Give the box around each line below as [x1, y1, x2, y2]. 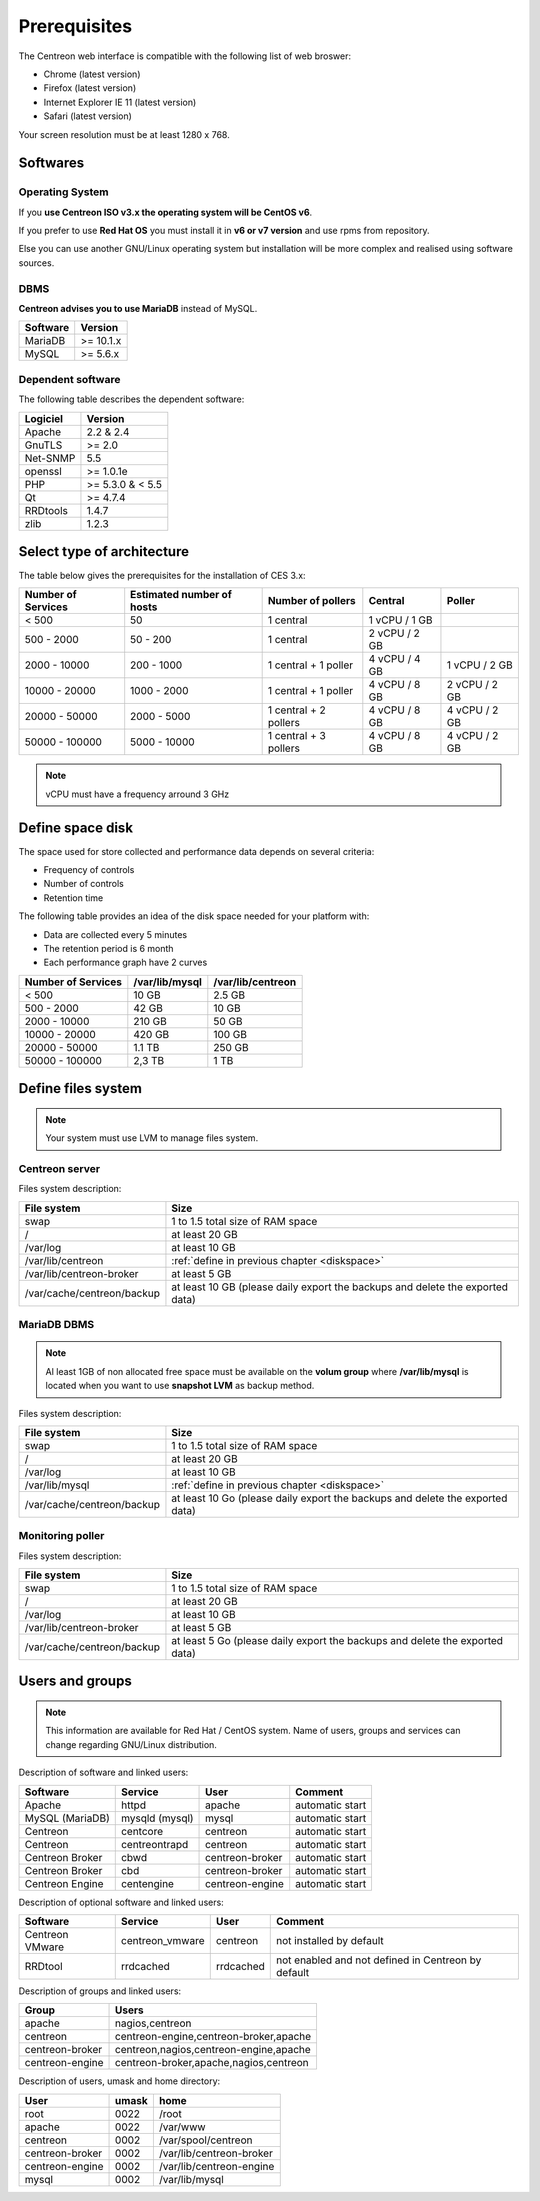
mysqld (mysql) [120, 1811, 194, 1825]
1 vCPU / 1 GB [368, 613, 433, 627]
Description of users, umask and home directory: [18, 2075, 221, 2087]
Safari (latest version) [43, 110, 132, 122]
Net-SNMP [24, 451, 76, 465]
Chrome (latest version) [43, 68, 141, 80]
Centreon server [18, 1162, 100, 1175]
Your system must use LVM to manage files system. [45, 1132, 259, 1144]
